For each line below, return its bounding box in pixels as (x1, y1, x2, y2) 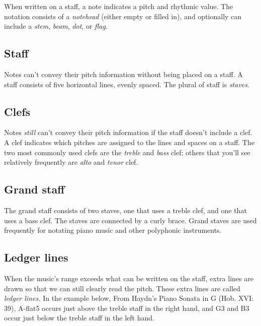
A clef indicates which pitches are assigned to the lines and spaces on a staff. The (4, 137, 254, 147)
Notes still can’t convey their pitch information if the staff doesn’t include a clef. (4, 127, 252, 138)
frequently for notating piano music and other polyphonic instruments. (4, 225, 222, 235)
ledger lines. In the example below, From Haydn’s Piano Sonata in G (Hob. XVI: (4, 293, 253, 303)
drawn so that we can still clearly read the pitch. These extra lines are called (4, 283, 240, 293)
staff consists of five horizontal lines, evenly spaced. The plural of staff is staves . (4, 79, 249, 89)
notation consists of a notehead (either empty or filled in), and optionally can (4, 11, 242, 21)
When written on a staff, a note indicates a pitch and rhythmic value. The (4, 1, 233, 11)
